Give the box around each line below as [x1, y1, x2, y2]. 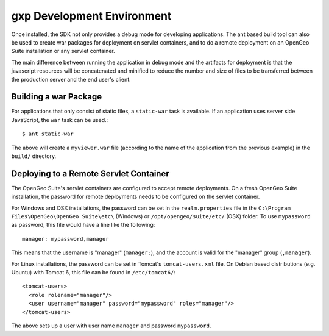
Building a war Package [11, 91, 102, 102]
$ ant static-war [22, 130, 74, 137]
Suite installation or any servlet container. [11, 48, 115, 55]
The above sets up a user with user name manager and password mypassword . [11, 322, 211, 329]
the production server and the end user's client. [11, 76, 131, 83]
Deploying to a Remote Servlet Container [11, 168, 170, 179]
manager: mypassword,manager [22, 235, 109, 242]
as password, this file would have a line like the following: [11, 221, 155, 229]
